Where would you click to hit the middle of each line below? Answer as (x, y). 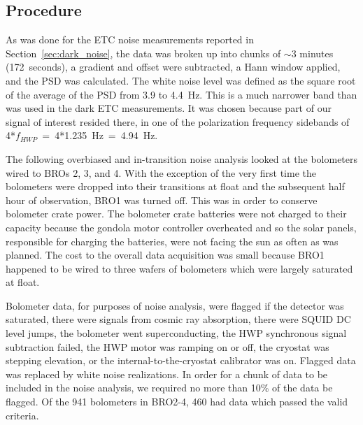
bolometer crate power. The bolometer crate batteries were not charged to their (176, 214)
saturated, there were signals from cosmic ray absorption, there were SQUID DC (178, 319)
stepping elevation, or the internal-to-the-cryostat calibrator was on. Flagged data (181, 360)
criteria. (22, 415)
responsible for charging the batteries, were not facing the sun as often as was (172, 241)
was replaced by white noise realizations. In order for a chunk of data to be (167, 374)
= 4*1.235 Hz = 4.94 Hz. (100, 135)
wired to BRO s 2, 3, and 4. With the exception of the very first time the (161, 172)
